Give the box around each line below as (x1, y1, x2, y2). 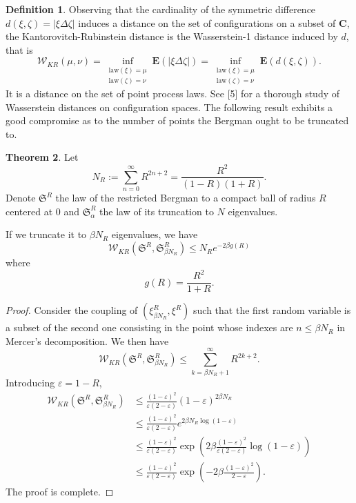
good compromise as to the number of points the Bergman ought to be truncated (6, 113, 349, 128)
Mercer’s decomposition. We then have (6, 333, 169, 348)
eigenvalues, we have (111, 227, 198, 241)
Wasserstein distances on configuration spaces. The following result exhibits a (6, 99, 333, 114)
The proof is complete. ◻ (6, 484, 114, 499)
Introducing (6, 375, 55, 389)
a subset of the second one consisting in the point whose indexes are (6, 320, 293, 335)
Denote (6, 190, 36, 205)
